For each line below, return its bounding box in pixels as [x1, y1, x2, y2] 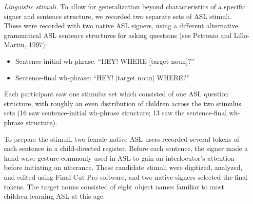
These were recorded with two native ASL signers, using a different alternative [4, 20, 238, 31]
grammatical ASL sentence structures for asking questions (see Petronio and [4, 30, 232, 40]
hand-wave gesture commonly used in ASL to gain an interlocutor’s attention [4, 152, 235, 163]
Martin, [4, 39, 27, 50]
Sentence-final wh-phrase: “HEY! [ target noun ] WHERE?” [15, 72, 190, 82]
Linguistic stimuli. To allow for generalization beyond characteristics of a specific [4, 1, 246, 11]
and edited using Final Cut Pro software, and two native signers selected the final [4, 171, 248, 182]
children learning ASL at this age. [4, 191, 105, 201]
